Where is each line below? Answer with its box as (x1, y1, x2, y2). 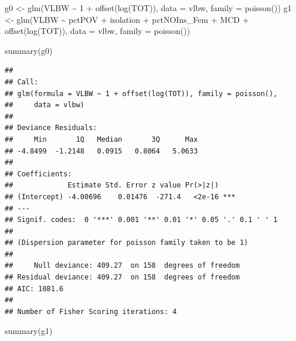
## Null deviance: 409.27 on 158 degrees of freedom (5, 261, 240, 270)
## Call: (5, 77, 39, 86)
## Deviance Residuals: (5, 124, 97, 132)
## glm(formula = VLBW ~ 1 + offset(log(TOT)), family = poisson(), (5, 89, 278, 98)
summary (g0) (5, 44, 53, 56)
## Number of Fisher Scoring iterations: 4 (5, 307, 177, 316)
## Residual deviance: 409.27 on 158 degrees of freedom (5, 273, 240, 282)
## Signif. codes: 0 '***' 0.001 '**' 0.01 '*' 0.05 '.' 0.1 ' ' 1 (5, 216, 278, 224)
